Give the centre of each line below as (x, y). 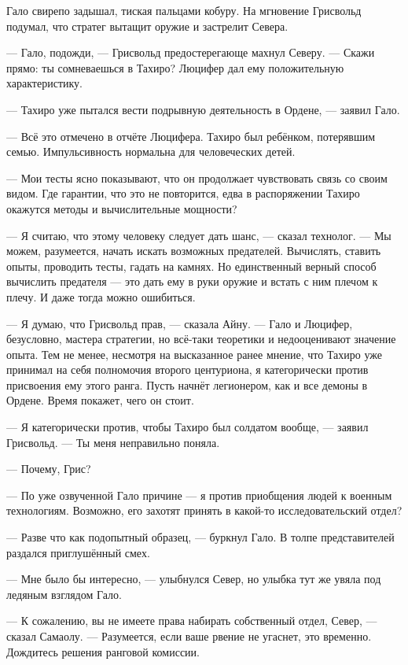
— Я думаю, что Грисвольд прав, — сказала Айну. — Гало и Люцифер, (180, 323)
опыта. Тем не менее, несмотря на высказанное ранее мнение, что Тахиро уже (194, 354)
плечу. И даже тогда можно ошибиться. (101, 296)
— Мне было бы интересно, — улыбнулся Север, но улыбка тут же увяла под (194, 579)
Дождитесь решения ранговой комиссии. (103, 651)
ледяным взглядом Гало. (64, 594)
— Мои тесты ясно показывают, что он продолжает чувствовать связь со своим (197, 177)
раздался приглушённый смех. (78, 552)
